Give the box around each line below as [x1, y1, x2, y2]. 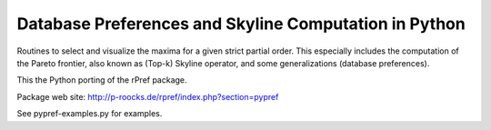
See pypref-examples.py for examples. [16, 108, 163, 119]
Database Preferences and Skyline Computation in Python [16, 14, 466, 34]
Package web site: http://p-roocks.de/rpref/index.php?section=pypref [16, 91, 279, 102]
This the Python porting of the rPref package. [16, 75, 187, 85]
